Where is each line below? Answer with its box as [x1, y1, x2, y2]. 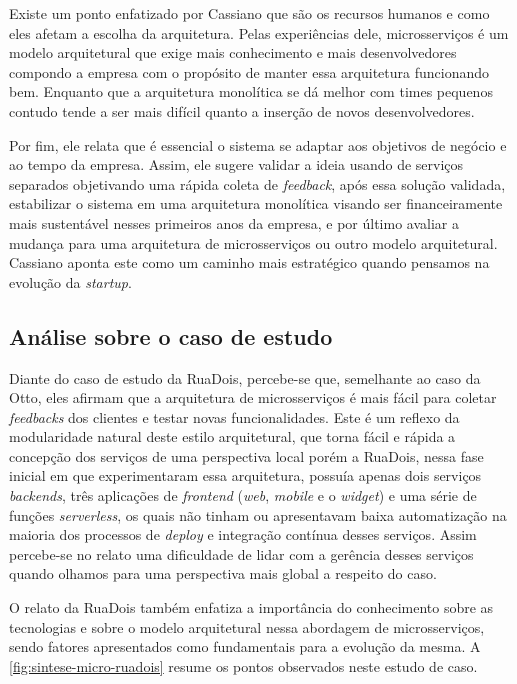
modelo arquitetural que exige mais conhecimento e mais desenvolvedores [9, 42, 457, 63]
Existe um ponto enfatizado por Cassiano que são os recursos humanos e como [9, 3, 490, 23]
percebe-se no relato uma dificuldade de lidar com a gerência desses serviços [9, 543, 474, 564]
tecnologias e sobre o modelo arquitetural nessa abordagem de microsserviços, [9, 616, 485, 637]
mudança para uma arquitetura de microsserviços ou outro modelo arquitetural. [9, 232, 498, 253]
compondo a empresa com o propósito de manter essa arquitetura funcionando [9, 61, 490, 82]
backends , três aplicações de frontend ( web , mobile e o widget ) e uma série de [9, 485, 477, 506]
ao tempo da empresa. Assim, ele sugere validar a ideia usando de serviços [9, 154, 464, 175]
